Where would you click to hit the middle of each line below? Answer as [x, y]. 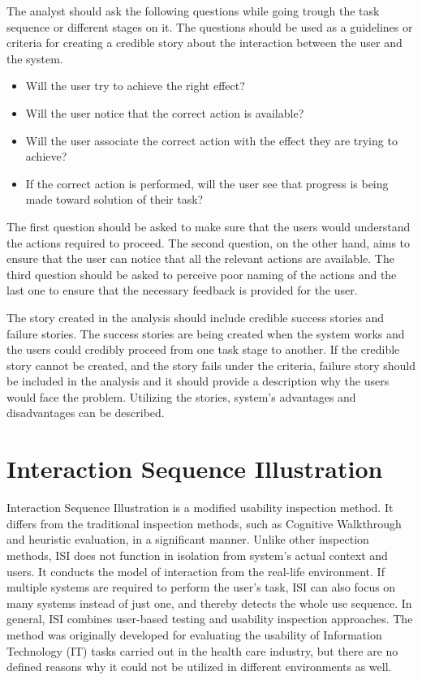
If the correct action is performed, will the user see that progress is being [207, 183]
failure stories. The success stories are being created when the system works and [206, 333]
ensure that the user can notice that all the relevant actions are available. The [200, 258]
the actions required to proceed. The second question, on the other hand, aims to [209, 242]
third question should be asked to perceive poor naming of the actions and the [202, 274]
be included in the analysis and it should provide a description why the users [198, 381]
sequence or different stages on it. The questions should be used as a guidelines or [210, 26]
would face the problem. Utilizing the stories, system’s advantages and [181, 396]
